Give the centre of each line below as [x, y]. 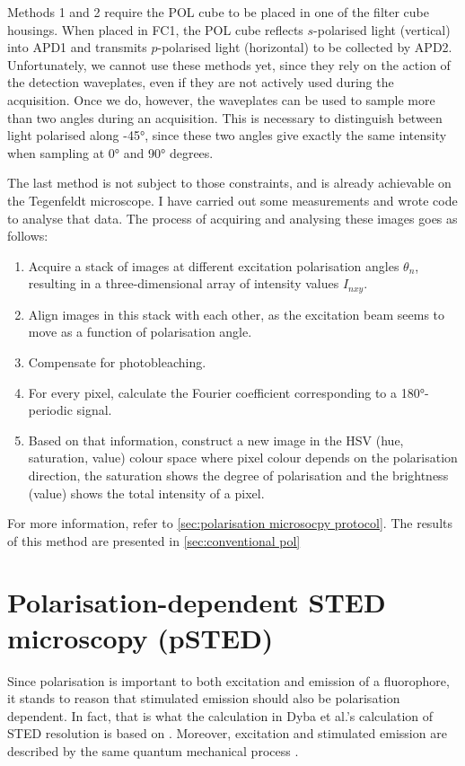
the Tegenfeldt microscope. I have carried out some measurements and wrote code [232, 200]
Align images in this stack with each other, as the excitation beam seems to [236, 314]
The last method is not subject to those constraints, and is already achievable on [229, 183]
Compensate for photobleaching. [117, 361]
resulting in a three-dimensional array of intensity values [184, 283]
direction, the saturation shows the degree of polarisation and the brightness [238, 475]
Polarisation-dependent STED [197, 602]
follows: [28, 236]
